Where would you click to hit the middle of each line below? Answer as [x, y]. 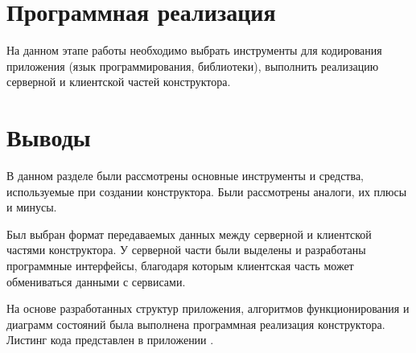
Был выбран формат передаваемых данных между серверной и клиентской [189, 234]
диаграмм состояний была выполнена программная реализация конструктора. [196, 324]
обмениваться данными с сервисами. [96, 281]
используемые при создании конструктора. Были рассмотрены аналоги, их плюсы [207, 191]
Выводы [49, 137]
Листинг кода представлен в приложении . [110, 340]
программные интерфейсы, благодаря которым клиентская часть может [180, 265]
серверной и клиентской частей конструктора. [119, 82]
